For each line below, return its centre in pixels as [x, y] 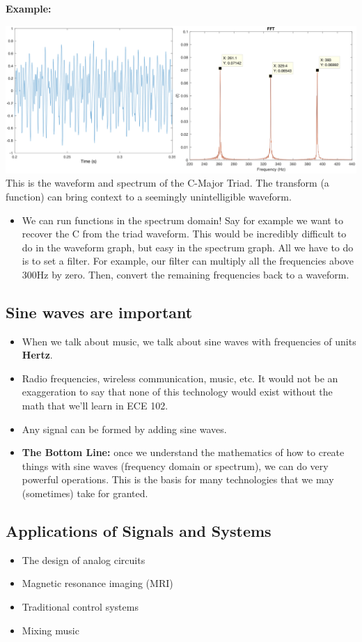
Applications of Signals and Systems [139, 531]
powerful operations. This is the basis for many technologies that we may [178, 479]
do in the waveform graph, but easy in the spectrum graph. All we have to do [188, 247]
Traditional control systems [80, 606]
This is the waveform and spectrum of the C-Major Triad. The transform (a [167, 183]
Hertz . [37, 355]
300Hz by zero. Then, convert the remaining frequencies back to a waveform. [186, 274]
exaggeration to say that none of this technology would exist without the [177, 392]
